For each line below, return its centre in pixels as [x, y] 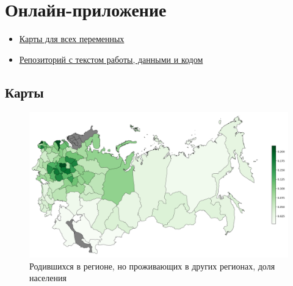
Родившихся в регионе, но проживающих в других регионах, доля [152, 266]
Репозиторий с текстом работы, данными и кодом [111, 59]
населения [48, 278]
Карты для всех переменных [72, 39]
